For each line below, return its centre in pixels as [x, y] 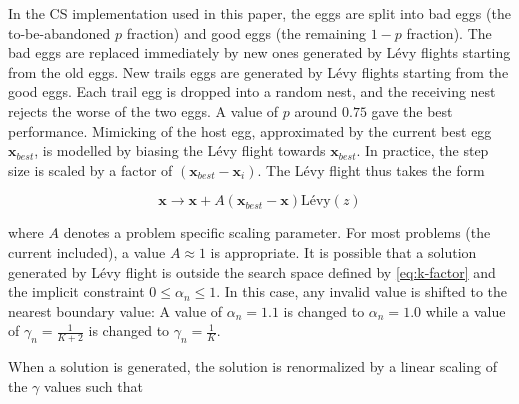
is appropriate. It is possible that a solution [343, 251]
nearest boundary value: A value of [115, 310]
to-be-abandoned [59, 32]
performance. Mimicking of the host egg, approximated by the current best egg [250, 130]
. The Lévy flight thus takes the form [371, 169]
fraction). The [449, 32]
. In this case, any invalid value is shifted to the [362, 291]
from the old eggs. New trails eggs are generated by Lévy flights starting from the [258, 71]
